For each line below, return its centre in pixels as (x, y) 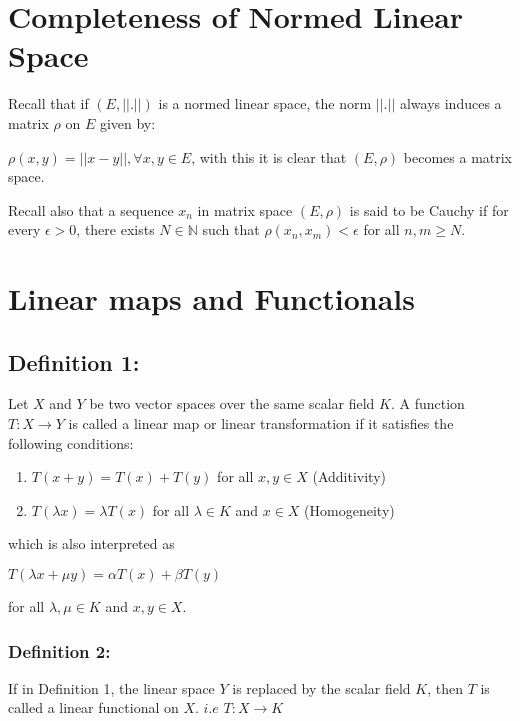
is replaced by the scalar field (321, 687)
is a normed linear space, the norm (265, 103)
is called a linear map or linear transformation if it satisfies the (261, 423)
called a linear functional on (93, 707)
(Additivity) (349, 476)
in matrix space (245, 209)
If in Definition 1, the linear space (111, 687)
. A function (427, 403)
